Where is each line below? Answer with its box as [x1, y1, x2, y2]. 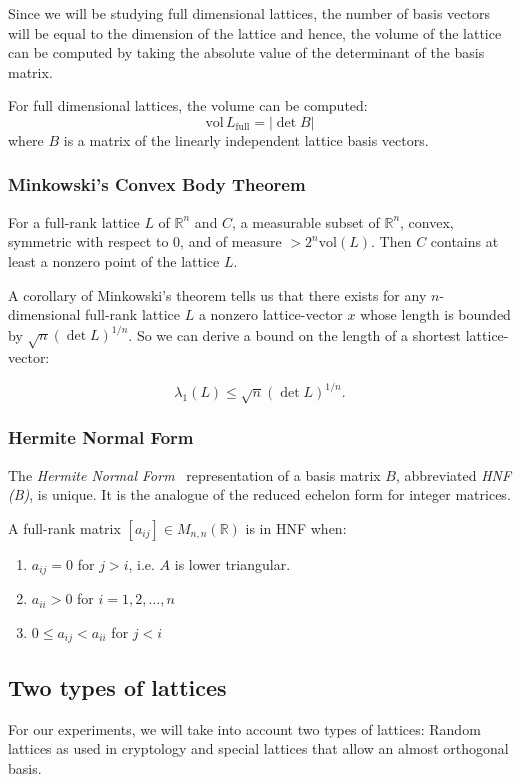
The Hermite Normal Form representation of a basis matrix [8, 464, 381, 485]
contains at [430, 231, 499, 252]
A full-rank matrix [8, 517, 121, 538]
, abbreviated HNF [396, 464, 512, 485]
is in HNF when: [245, 517, 347, 538]
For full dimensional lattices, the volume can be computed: [8, 95, 368, 116]
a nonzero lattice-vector [198, 304, 343, 325]
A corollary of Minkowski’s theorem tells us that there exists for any [8, 284, 427, 305]
